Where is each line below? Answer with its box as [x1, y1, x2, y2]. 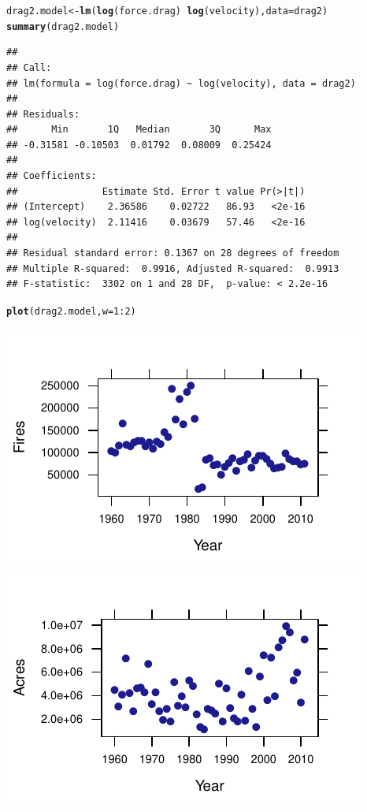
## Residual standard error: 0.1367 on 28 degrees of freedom [6, 248, 339, 259]
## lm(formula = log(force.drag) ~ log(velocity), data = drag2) [6, 77, 356, 89]
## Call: [6, 61, 52, 73]
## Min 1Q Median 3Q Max [6, 124, 272, 136]
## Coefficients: [6, 170, 97, 182]
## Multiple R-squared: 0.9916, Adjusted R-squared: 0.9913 [6, 263, 339, 274]
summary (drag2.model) [6, 20, 120, 32]
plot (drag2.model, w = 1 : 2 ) [6, 305, 136, 317]
